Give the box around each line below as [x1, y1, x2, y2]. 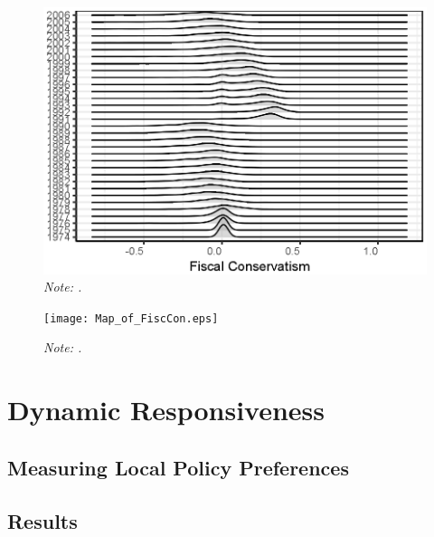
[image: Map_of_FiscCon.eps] [43, 312, 219, 325]
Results [7, 506, 78, 534]
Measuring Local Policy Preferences [7, 453, 349, 481]
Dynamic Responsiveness [7, 391, 325, 428]
